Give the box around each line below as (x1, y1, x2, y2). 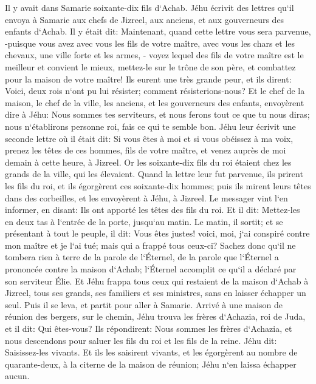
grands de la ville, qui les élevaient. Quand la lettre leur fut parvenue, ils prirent (5, 167, 303, 180)
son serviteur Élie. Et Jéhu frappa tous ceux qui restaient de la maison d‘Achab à (5, 274, 309, 287)
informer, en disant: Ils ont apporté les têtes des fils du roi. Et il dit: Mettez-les (5, 203, 300, 216)
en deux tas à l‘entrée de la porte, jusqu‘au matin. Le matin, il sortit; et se (5, 215, 283, 227)
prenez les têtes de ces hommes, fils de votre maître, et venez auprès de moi (5, 144, 286, 157)
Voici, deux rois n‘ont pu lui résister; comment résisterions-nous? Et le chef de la (5, 84, 305, 97)
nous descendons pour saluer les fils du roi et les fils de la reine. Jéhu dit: (5, 334, 277, 346)
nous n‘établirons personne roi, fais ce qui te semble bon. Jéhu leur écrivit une (5, 120, 296, 132)
